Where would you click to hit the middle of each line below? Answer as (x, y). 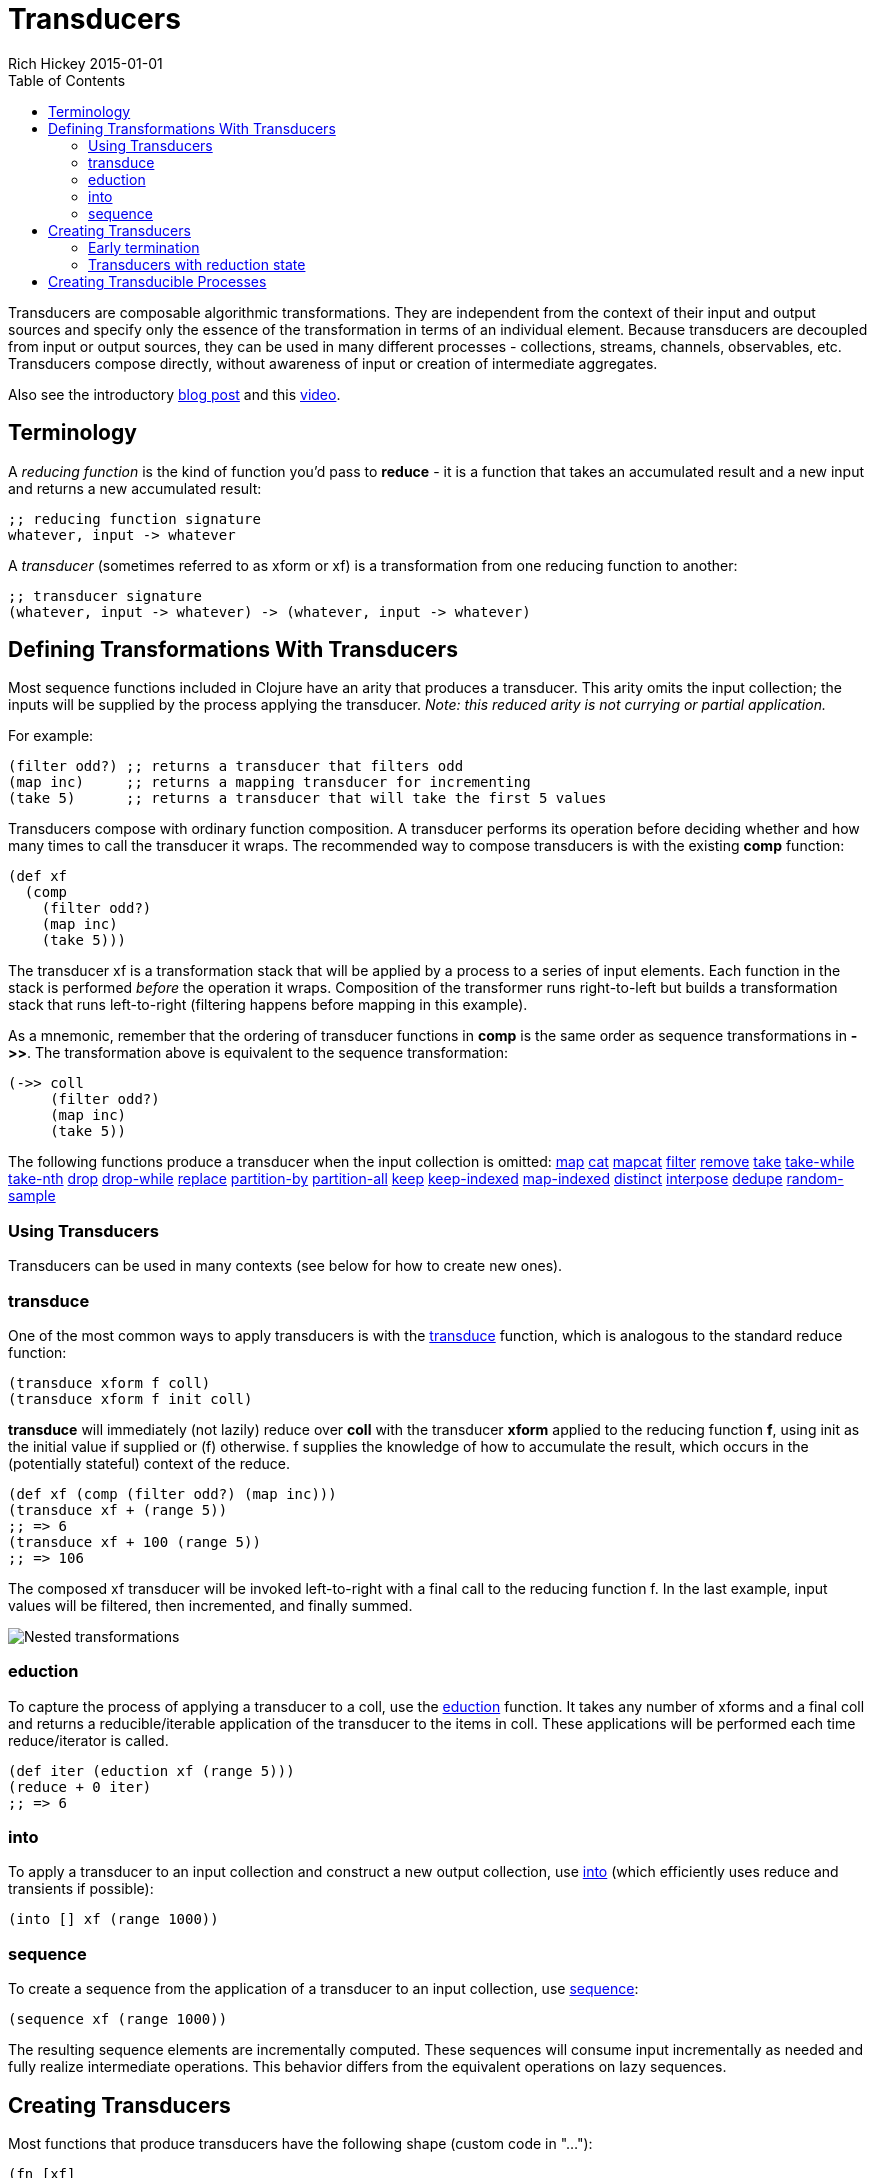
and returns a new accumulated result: (135, 488)
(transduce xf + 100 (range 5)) (134, 1541)
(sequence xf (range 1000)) (118, 2019)
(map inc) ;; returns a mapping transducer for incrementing (269, 782)
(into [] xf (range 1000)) (113, 1919)
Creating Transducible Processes (157, 281)
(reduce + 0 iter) (80, 1786)
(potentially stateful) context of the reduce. (149, 1463)
